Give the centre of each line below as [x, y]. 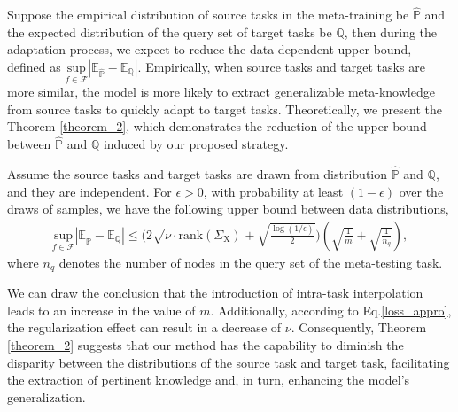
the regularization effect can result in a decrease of [144, 327]
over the [421, 191]
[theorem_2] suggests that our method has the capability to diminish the [206, 345]
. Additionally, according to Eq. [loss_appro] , [331, 310]
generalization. [47, 396]
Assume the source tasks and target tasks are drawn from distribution [198, 174]
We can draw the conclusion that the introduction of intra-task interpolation [215, 293]
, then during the [391, 31]
